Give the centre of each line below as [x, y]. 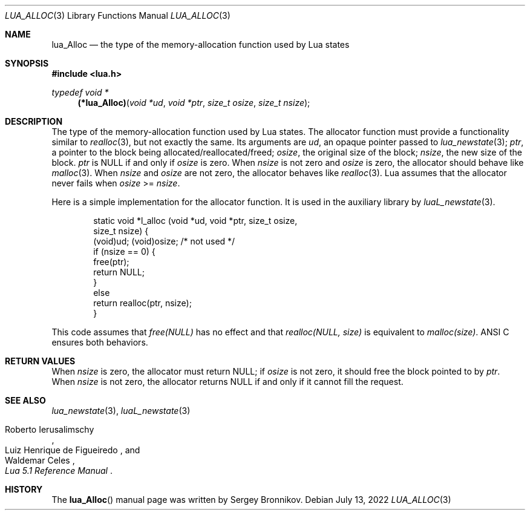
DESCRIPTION [34, 121]
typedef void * [80, 92]
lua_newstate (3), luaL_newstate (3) [121, 411]
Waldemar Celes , [40, 460]
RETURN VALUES [40, 361]
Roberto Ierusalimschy [50, 429]
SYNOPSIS [27, 63]
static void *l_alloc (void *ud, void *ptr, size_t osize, [195, 221]
